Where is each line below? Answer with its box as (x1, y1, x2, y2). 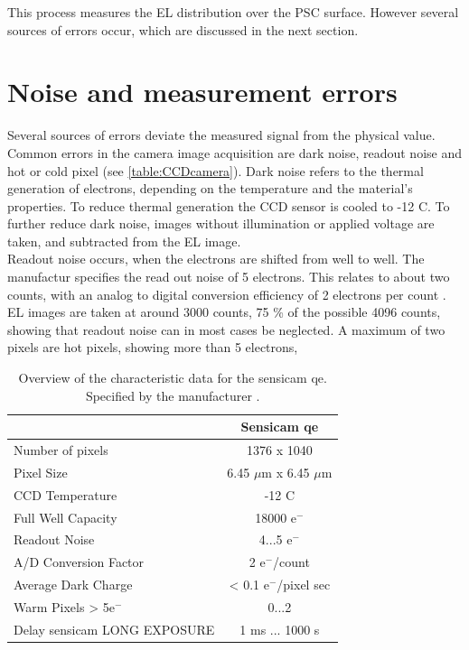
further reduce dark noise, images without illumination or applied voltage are (7, 214, 435, 233)
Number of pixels (14, 441, 108, 460)
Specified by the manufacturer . (85, 385, 260, 404)
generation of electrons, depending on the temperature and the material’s (7, 179, 413, 198)
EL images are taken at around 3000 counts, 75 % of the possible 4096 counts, (7, 302, 441, 321)
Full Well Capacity (14, 507, 117, 526)
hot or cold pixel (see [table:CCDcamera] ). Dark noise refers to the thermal (7, 161, 424, 180)
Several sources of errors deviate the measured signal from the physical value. (7, 125, 436, 144)
